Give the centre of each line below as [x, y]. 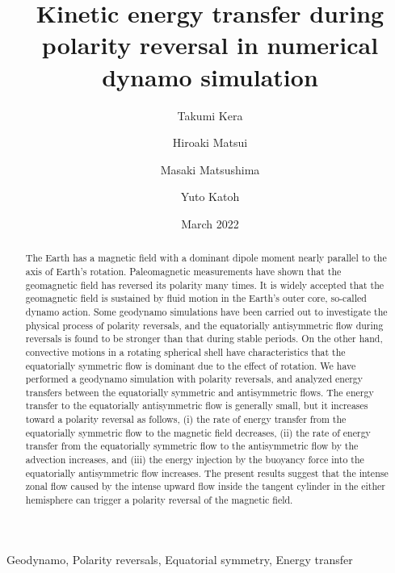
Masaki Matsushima [210, 169]
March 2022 [210, 223]
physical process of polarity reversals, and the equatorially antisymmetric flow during [204, 325]
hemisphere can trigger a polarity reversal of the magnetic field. [159, 500]
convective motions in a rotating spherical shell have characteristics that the [185, 351]
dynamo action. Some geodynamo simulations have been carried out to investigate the [206, 311]
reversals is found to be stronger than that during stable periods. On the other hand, [204, 339]
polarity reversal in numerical [210, 45]
